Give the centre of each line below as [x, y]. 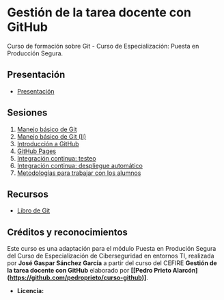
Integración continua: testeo [57, 158]
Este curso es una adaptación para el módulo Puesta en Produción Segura [112, 249]
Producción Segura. [35, 53]
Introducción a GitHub [48, 144]
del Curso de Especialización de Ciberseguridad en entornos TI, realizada [111, 256]
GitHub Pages [37, 151]
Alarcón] [185, 271]
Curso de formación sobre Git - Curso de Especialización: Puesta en [103, 46]
